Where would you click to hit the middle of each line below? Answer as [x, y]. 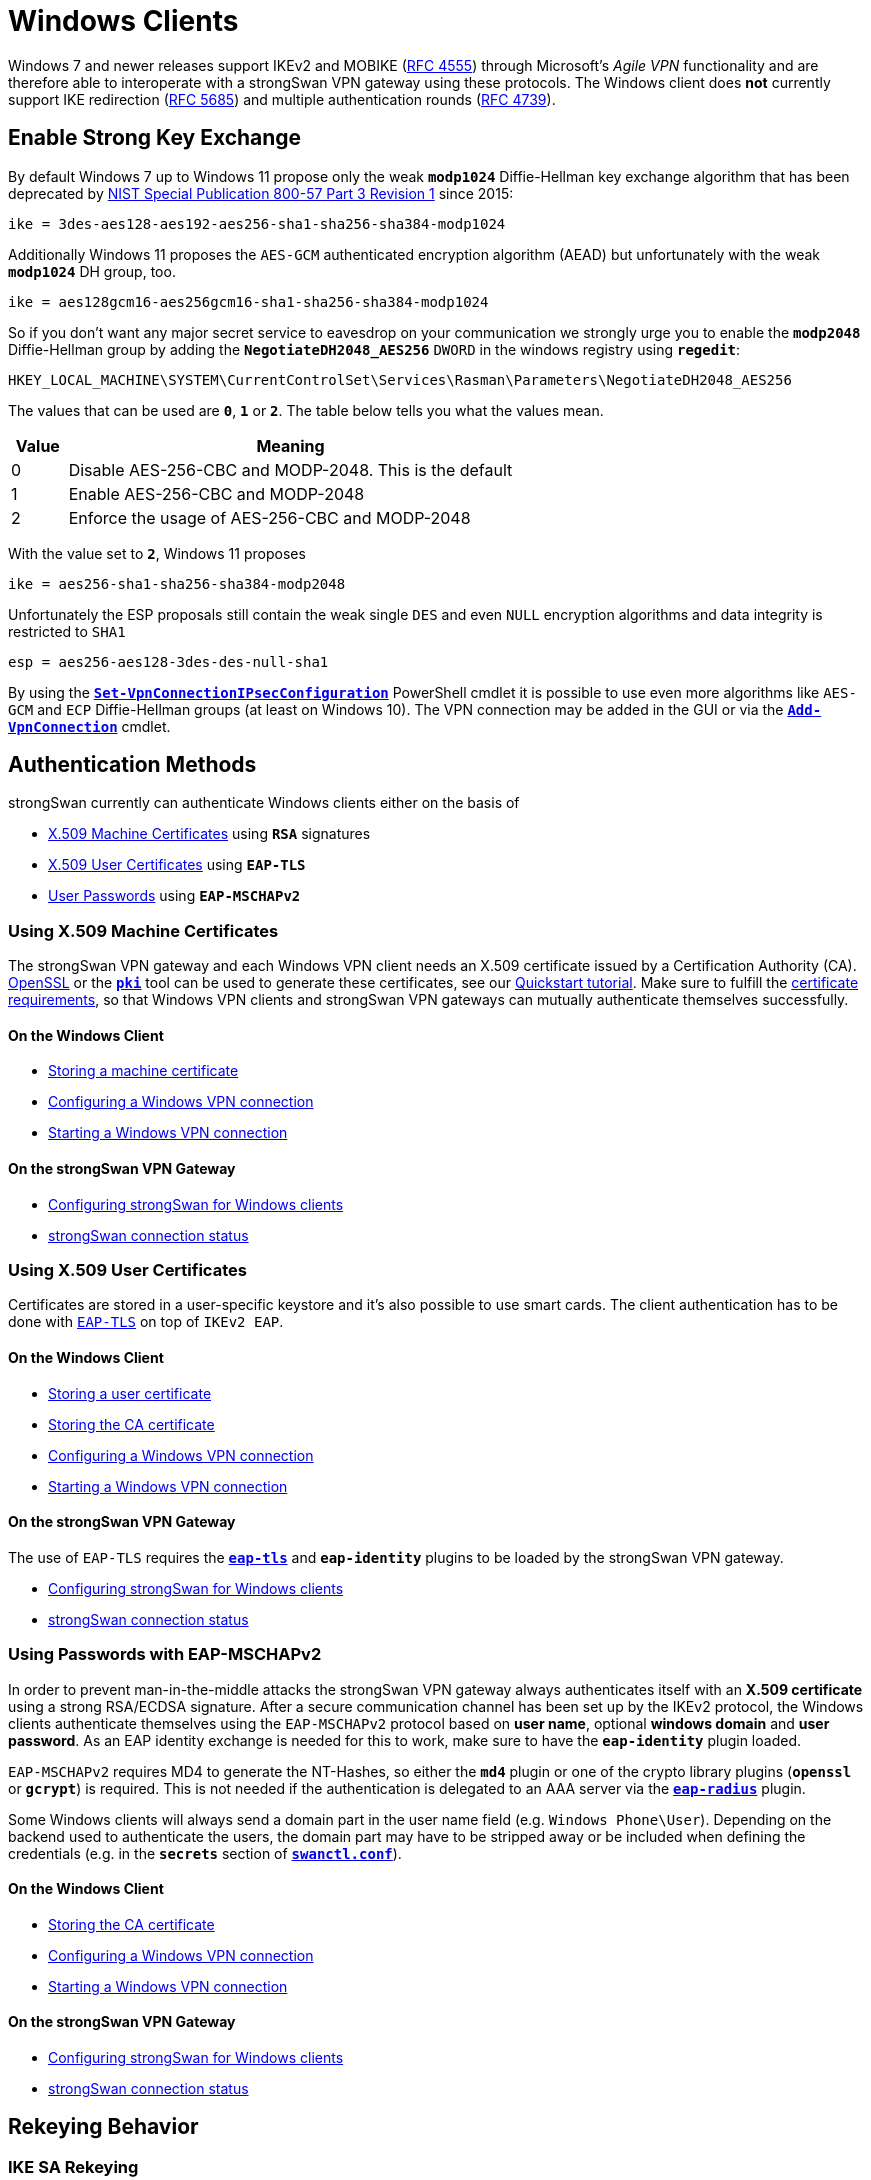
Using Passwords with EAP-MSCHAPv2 [165, 1654]
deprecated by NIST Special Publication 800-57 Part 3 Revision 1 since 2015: [261, 193]
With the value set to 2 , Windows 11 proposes [157, 553]
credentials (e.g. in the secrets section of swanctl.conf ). [205, 1853]
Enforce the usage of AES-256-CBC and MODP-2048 [269, 517]
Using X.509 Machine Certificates [143, 930]
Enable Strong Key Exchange [155, 138]
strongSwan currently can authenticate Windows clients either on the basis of [264, 803]
